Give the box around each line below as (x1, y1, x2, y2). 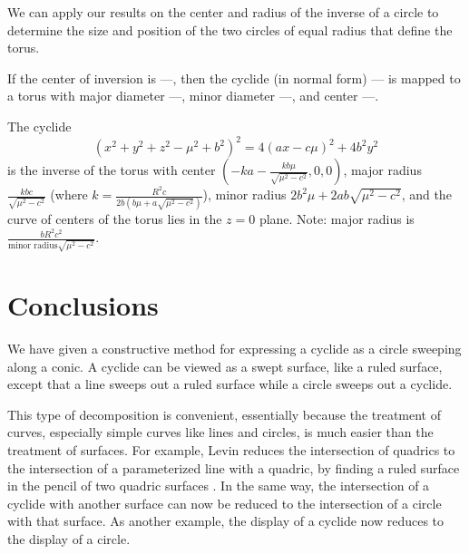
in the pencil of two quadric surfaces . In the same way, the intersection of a (7, 476, 430, 495)
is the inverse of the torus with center (7, 160, 216, 180)
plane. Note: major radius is (259, 209, 415, 228)
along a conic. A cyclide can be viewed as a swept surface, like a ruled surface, (7, 356, 443, 375)
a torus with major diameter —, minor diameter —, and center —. (7, 86, 379, 105)
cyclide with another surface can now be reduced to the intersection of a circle (7, 493, 442, 512)
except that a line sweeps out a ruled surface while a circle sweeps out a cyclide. (7, 374, 453, 394)
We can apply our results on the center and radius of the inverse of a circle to (7, 3, 439, 21)
